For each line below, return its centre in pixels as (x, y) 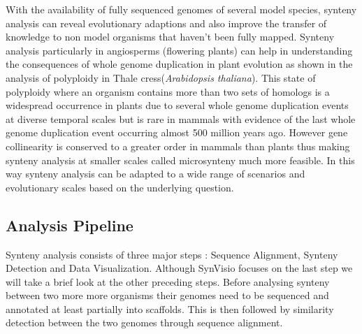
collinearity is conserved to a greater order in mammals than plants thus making (178, 146)
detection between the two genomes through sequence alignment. (144, 322)
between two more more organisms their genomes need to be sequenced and (167, 295)
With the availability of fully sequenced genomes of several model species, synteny (181, 9)
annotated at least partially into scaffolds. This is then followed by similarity (170, 308)
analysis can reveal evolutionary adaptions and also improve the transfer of (166, 23)
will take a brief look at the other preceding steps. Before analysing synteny (168, 281)
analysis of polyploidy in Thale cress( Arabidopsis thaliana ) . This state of (161, 77)
